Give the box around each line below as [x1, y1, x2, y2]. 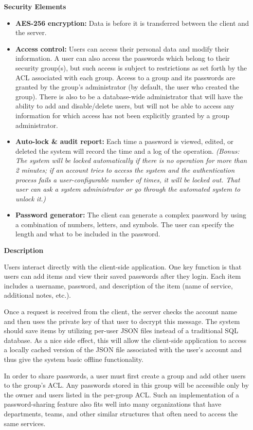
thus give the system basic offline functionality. [4, 354, 144, 364]
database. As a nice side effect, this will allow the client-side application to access [4, 335, 247, 345]
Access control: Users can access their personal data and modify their [15, 43, 229, 54]
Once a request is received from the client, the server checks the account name [4, 306, 237, 317]
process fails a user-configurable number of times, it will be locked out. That [15, 174, 240, 184]
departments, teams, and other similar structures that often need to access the [4, 408, 238, 418]
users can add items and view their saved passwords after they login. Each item [4, 271, 241, 281]
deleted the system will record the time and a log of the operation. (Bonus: [15, 145, 240, 156]
